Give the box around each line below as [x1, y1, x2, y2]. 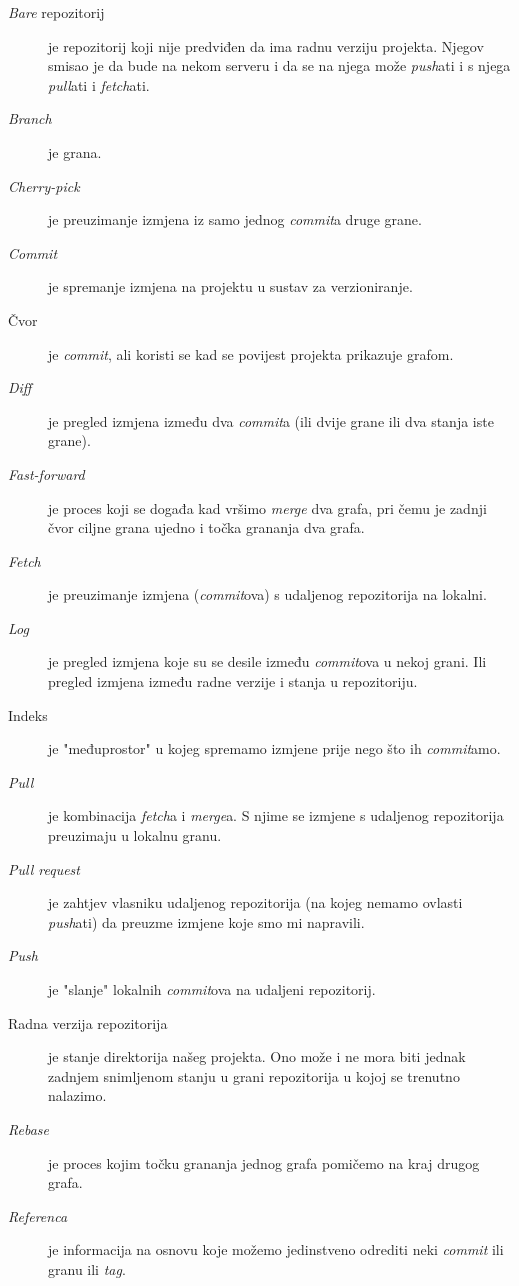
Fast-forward [8, 463, 85, 484]
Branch [8, 108, 52, 129]
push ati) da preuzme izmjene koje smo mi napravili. [48, 911, 365, 932]
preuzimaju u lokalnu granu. [48, 825, 222, 846]
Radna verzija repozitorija [8, 1012, 168, 1033]
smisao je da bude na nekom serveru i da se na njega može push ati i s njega [48, 55, 511, 76]
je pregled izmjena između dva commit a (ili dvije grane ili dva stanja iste [48, 410, 494, 431]
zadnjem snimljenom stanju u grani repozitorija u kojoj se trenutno [48, 1065, 460, 1086]
